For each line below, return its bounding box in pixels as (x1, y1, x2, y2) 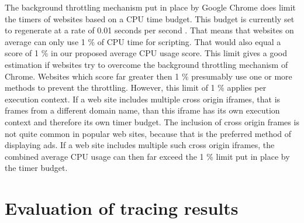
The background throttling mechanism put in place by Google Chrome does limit (5, 1, 296, 13)
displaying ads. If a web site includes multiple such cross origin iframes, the (5, 139, 275, 151)
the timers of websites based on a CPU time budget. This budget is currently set (5, 12, 295, 25)
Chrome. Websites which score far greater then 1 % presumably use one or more (5, 70, 292, 82)
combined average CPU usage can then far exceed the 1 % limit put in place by (5, 150, 290, 162)
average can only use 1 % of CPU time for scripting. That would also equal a (5, 35, 281, 47)
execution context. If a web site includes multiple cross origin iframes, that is (5, 92, 281, 105)
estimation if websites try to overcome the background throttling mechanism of (5, 58, 288, 70)
